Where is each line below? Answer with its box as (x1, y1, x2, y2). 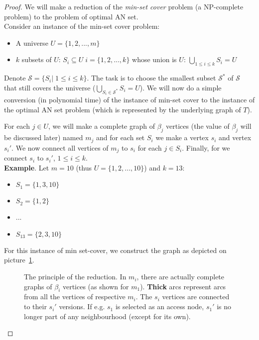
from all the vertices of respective (24, 291, 126, 302)
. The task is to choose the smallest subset (87, 73, 216, 83)
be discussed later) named (4, 132, 83, 143)
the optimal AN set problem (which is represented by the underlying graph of (4, 104, 241, 114)
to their (24, 301, 47, 312)
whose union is (132, 54, 177, 65)
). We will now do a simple (139, 82, 222, 92)
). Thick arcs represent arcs (140, 281, 226, 291)
